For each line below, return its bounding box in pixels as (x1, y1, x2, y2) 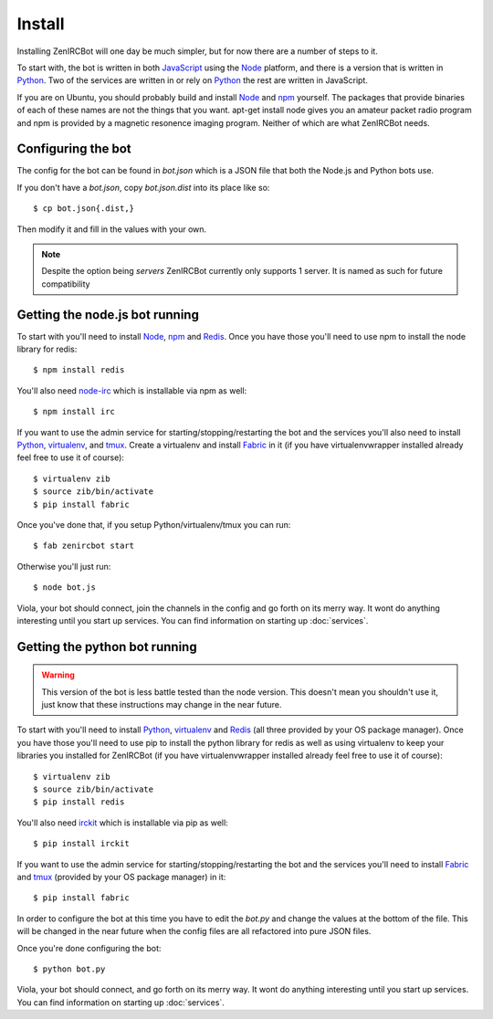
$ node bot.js (33, 583, 96, 593)
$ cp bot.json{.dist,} (33, 204, 135, 214)
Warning (41, 669, 75, 680)
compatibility (41, 278, 90, 289)
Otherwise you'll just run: (16, 561, 111, 572)
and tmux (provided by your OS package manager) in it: (16, 872, 226, 882)
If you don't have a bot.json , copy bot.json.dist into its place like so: (16, 182, 270, 193)
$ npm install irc (33, 406, 116, 417)
